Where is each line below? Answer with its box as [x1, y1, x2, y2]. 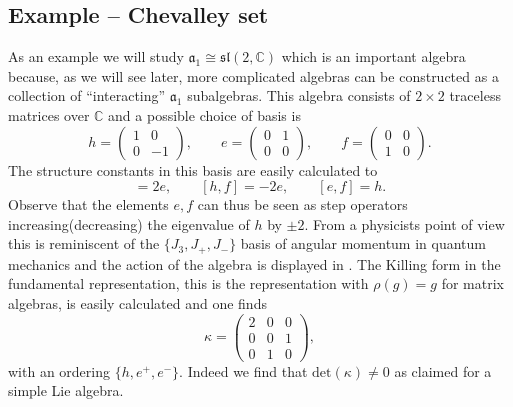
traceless [449, 85, 501, 106]
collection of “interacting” [8, 85, 166, 106]
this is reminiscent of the [8, 233, 160, 254]
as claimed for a [394, 360, 492, 381]
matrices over [8, 104, 90, 125]
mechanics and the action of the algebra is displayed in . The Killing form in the [8, 253, 501, 274]
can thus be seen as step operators [197, 194, 408, 215]
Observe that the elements [8, 194, 169, 215]
